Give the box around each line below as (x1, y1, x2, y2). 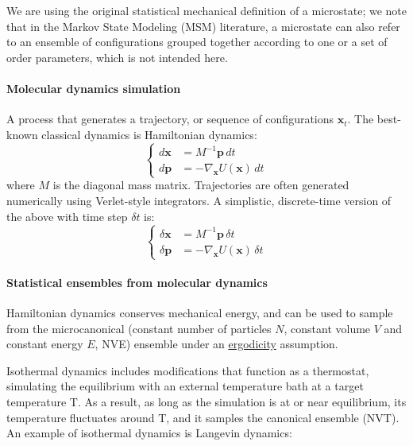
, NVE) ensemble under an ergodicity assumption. (95, 335, 338, 352)
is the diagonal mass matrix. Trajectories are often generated (52, 176, 349, 193)
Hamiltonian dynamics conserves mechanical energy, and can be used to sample (6, 304, 393, 321)
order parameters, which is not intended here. (6, 48, 228, 65)
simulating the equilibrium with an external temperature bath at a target (6, 378, 364, 394)
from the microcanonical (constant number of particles (6, 320, 272, 336)
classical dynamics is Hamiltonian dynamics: (41, 126, 257, 142)
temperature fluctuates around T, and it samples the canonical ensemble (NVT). (6, 409, 399, 425)
